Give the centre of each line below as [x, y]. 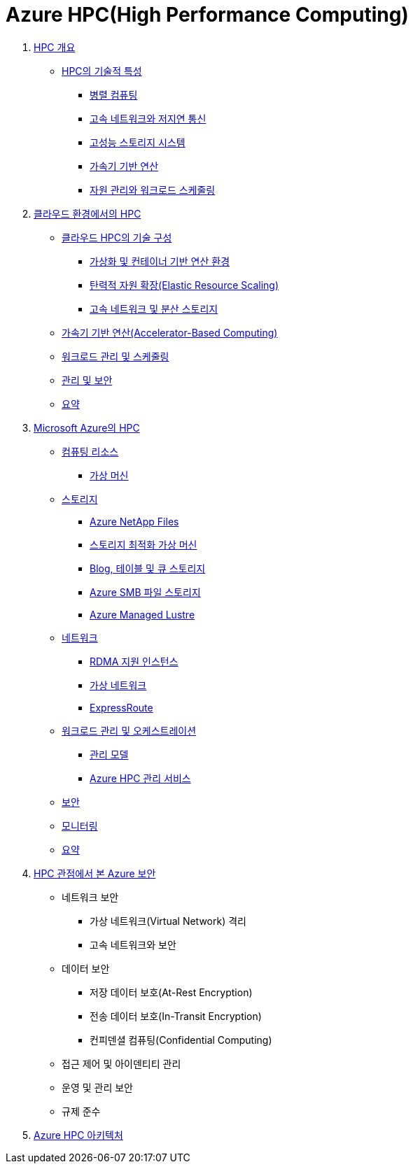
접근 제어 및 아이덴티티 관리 [121, 1063]
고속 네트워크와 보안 [133, 944]
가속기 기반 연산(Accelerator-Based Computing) [170, 332]
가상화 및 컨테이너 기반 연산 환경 [160, 261]
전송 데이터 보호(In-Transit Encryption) [176, 1016]
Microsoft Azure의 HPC [87, 427]
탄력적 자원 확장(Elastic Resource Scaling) [184, 285]
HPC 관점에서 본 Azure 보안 [95, 873]
